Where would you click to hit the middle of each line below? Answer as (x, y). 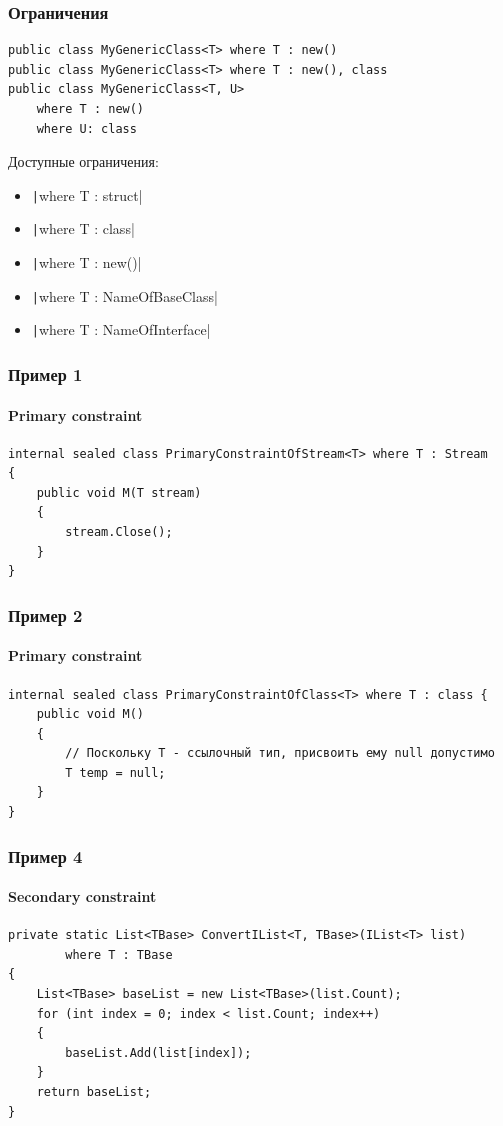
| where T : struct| (87, 194)
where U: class (86, 128)
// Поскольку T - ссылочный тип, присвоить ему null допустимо (280, 753)
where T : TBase (119, 954)
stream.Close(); (119, 532)
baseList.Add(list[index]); (158, 1052)
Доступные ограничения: (83, 161)
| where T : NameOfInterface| (121, 329)
